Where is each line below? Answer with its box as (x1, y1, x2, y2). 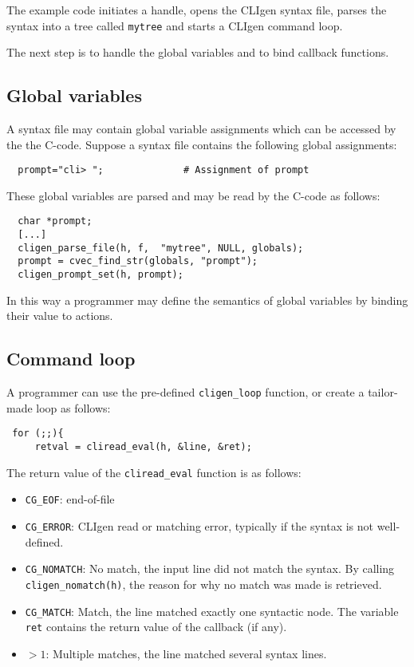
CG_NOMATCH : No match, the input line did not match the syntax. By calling (25, 560, 395, 577)
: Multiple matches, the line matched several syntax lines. (45, 645, 327, 661)
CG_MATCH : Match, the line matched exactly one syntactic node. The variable (25, 602, 399, 619)
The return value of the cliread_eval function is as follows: (6, 464, 302, 480)
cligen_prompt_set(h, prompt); (18, 269, 183, 281)
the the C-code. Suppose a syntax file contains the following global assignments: (6, 136, 397, 152)
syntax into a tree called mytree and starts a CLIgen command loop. (6, 17, 343, 34)
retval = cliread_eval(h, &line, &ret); (34, 441, 252, 453)
